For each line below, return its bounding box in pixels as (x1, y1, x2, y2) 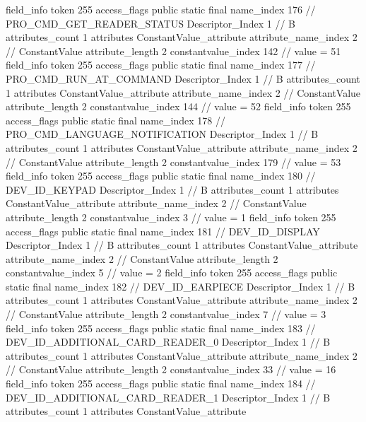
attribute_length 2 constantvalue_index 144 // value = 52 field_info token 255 (6, 99, 351, 114)
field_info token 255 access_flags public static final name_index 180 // (6, 168, 316, 183)
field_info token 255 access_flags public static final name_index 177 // (6, 57, 316, 72)
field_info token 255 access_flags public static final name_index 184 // (6, 376, 316, 391)
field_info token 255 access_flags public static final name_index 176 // (6, 2, 316, 16)
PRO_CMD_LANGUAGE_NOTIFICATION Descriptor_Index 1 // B (6, 127, 319, 141)
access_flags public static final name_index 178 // (6, 112, 226, 127)
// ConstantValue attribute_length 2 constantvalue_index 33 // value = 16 (6, 362, 336, 377)
